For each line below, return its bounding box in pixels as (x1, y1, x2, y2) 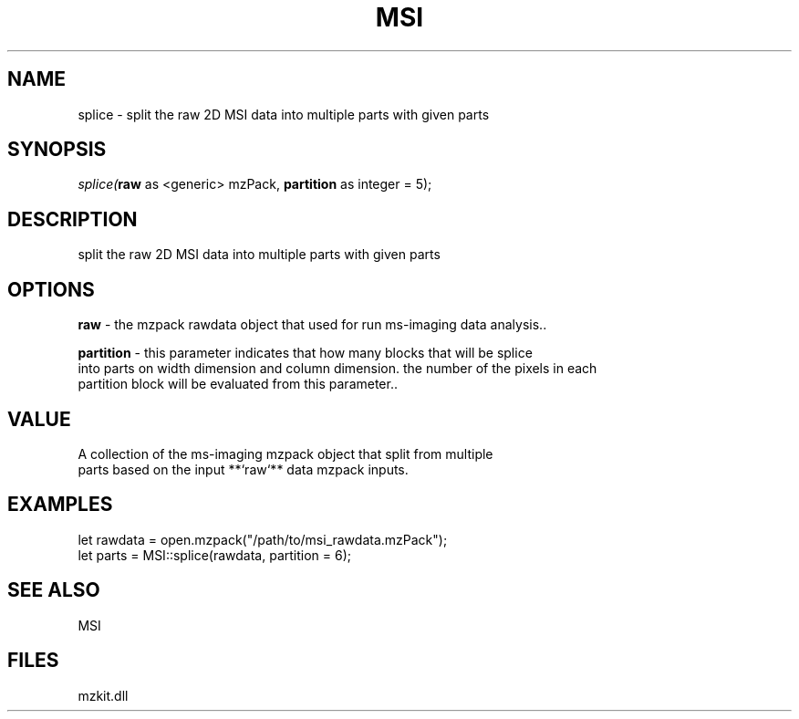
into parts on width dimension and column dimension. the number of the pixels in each (78, 360, 597, 377)
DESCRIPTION (7, 207, 138, 231)
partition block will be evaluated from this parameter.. (78, 376, 398, 392)
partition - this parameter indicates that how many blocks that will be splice (78, 345, 533, 361)
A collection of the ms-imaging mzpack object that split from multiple (78, 445, 493, 462)
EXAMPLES (7, 493, 113, 516)
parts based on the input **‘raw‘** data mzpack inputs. (78, 461, 409, 477)
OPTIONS (7, 277, 95, 301)
